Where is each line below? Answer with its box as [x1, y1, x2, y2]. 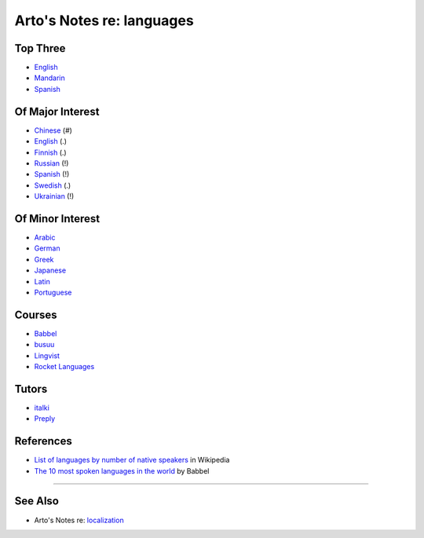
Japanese [34, 265, 67, 275]
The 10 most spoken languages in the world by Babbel [34, 466, 210, 475]
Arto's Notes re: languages [14, 12, 194, 29]
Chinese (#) [34, 126, 72, 135]
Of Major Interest [14, 104, 100, 118]
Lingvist [34, 350, 60, 360]
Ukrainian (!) [34, 192, 75, 201]
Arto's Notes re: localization [34, 515, 125, 525]
